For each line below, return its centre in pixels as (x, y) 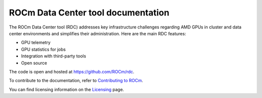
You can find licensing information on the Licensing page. (66, 89)
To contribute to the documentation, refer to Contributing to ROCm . (76, 81)
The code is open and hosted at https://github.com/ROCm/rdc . (72, 71)
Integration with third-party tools (54, 56)
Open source (34, 63)
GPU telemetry (36, 42)
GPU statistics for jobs (43, 49)
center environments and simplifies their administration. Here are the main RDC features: (98, 33)
